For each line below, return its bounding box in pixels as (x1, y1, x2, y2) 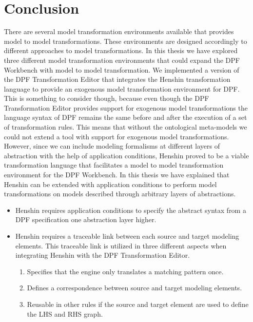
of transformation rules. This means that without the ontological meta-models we (4, 122, 247, 132)
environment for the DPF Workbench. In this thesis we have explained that (4, 170, 230, 180)
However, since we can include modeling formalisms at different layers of (4, 141, 220, 151)
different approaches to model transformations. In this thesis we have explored (4, 45, 238, 56)
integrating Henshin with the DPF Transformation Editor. (15, 250, 190, 260)
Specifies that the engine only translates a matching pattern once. (27, 266, 224, 276)
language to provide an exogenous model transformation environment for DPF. (4, 83, 240, 94)
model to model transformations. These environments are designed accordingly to (4, 36, 247, 46)
